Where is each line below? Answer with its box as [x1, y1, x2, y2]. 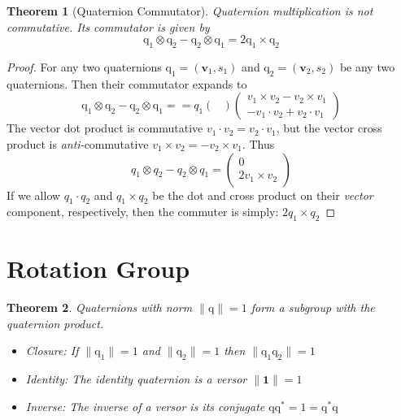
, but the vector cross [276, 119, 382, 136]
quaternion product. [7, 314, 104, 331]
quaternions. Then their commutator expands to [7, 75, 247, 92]
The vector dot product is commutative [7, 119, 203, 136]
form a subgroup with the [251, 299, 375, 316]
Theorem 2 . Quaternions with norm [7, 299, 193, 316]
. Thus [242, 135, 275, 152]
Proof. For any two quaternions [7, 58, 162, 75]
